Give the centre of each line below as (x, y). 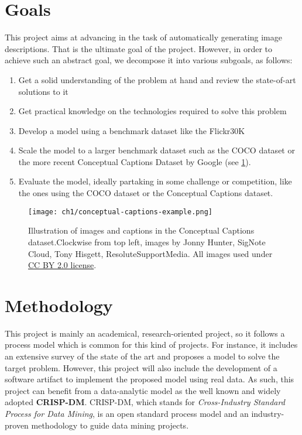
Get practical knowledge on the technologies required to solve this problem (152, 111)
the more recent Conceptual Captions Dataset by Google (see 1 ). (135, 161)
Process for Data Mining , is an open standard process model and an (127, 413)
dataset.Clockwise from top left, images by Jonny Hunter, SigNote (147, 242)
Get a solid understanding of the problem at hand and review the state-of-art (157, 79)
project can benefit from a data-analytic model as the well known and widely (143, 390)
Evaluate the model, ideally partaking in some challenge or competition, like (155, 181)
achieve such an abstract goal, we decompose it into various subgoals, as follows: (149, 60)
